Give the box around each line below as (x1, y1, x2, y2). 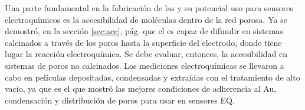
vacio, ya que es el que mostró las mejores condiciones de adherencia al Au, (5, 82, 277, 95)
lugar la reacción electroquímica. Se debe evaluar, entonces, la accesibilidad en (5, 48, 288, 60)
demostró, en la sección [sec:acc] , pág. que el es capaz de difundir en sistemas (5, 25, 283, 37)
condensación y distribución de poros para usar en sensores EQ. (5, 94, 235, 106)
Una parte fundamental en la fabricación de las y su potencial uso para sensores (5, 2, 294, 14)
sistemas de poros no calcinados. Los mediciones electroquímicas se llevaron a (5, 59, 284, 71)
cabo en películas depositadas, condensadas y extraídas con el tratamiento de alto (5, 71, 300, 83)
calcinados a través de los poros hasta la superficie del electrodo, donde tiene (5, 36, 282, 48)
